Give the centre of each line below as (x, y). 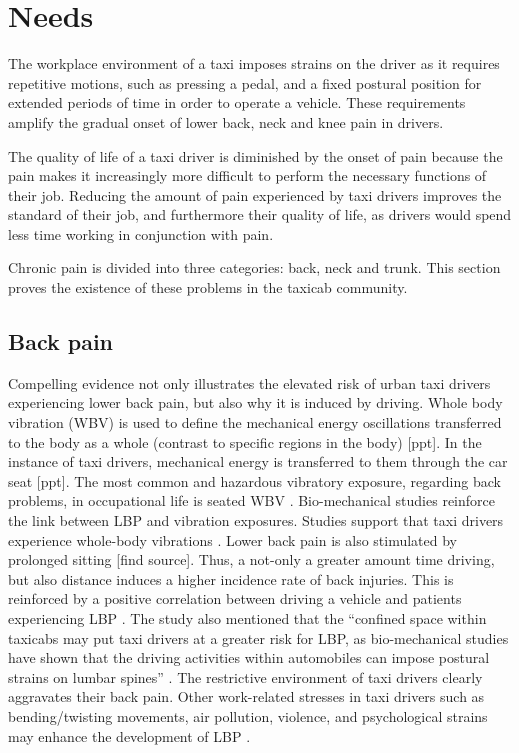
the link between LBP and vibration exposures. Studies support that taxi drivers (256, 520)
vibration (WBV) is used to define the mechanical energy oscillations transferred (255, 422)
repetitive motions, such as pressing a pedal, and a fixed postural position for (245, 82)
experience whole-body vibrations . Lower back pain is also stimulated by (233, 539)
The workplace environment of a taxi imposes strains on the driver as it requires (254, 63)
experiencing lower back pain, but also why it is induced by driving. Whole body (255, 402)
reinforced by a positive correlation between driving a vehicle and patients (235, 598)
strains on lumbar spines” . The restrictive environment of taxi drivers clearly (245, 676)
